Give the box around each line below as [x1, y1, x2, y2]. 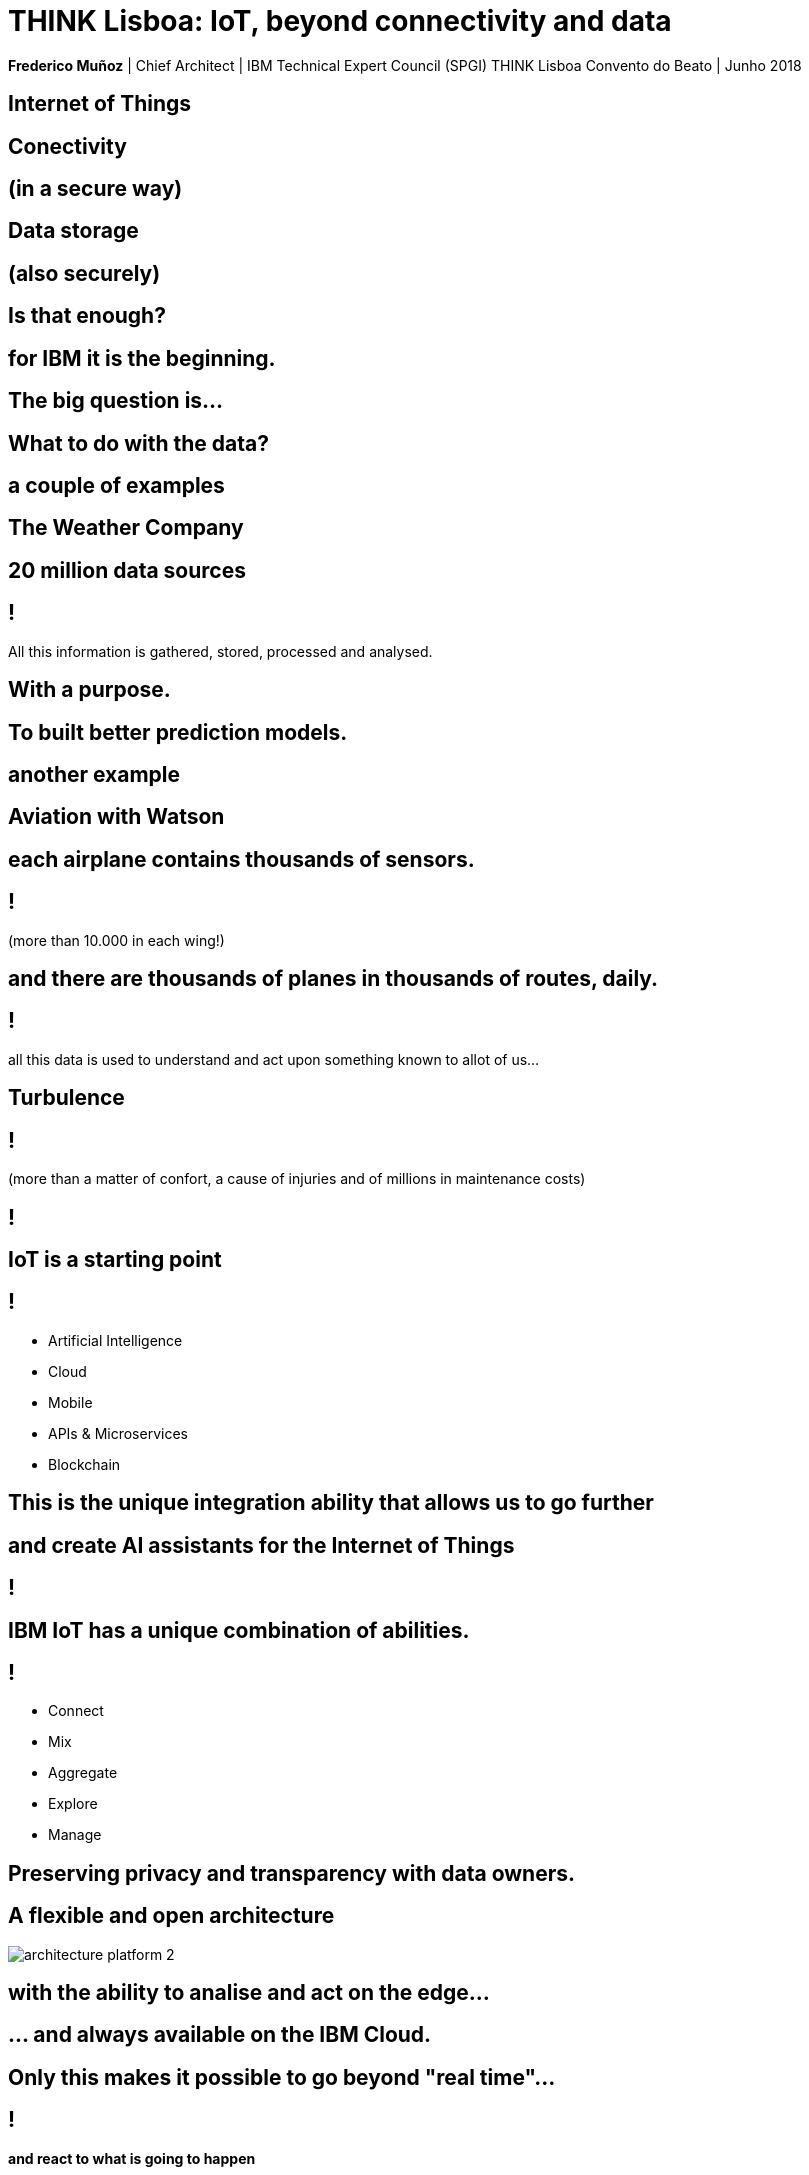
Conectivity [8, 133, 127, 159]
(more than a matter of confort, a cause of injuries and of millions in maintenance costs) [8, 1170, 586, 1188]
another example [8, 761, 181, 787]
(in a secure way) [8, 176, 183, 202]
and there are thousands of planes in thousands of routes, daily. [8, 966, 659, 992]
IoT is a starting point [8, 1246, 222, 1272]
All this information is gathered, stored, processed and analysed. [8, 642, 433, 660]
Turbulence [8, 1085, 125, 1111]
